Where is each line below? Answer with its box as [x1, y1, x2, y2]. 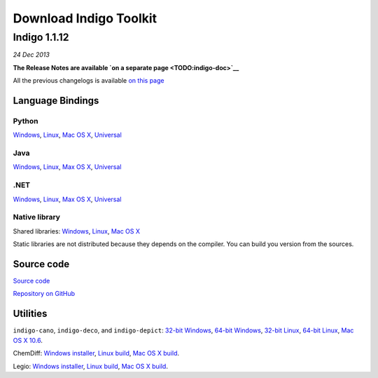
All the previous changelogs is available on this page [13, 76, 164, 85]
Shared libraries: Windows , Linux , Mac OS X [13, 227, 140, 235]
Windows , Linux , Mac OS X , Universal [13, 130, 122, 140]
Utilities [13, 308, 48, 320]
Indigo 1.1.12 [13, 31, 69, 43]
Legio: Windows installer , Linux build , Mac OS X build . [13, 362, 168, 370]
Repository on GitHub [13, 290, 76, 298]
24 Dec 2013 [13, 50, 50, 59]
